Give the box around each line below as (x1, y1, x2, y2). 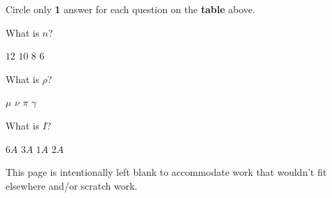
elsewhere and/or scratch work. (6, 178, 138, 192)
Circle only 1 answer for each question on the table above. (6, 2, 255, 16)
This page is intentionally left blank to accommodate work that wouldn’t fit (6, 165, 327, 179)
